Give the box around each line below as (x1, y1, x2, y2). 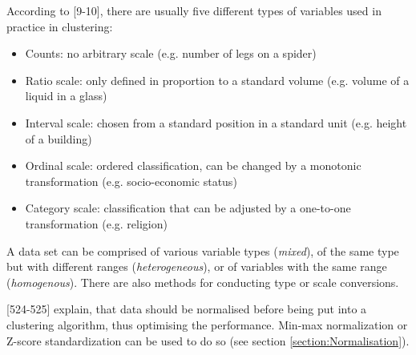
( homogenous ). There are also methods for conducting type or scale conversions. (6, 273, 399, 290)
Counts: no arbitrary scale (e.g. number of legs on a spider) (25, 45, 317, 62)
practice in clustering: (6, 18, 113, 34)
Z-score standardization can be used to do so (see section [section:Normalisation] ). (6, 332, 410, 349)
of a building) (25, 130, 92, 147)
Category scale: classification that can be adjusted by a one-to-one (25, 200, 351, 216)
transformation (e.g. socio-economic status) (25, 172, 237, 189)
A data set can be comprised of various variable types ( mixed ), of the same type (6, 242, 399, 259)
